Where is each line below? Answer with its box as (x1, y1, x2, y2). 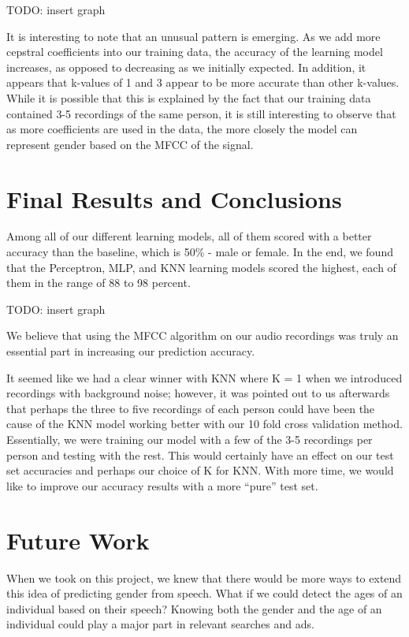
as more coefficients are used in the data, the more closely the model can (6, 121, 358, 137)
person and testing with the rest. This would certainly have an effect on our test (6, 446, 394, 463)
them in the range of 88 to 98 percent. (6, 274, 191, 291)
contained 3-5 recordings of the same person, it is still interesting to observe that (6, 105, 396, 121)
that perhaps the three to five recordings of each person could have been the (6, 400, 375, 416)
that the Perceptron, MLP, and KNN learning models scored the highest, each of (6, 259, 396, 275)
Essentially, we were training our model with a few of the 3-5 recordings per (6, 431, 373, 447)
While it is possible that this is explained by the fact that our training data (6, 89, 371, 106)
